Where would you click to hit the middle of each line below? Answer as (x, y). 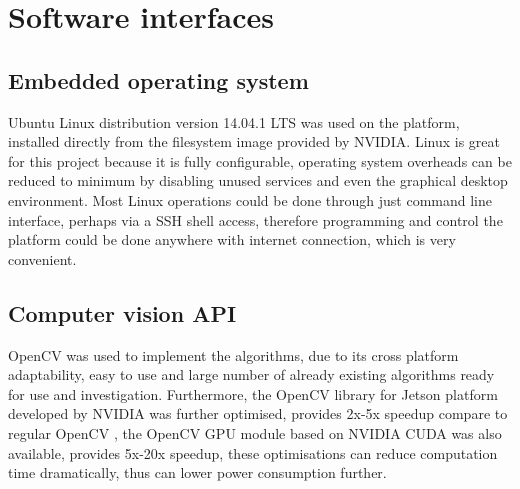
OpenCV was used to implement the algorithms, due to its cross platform (233, 354)
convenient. (42, 258)
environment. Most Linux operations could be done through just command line (250, 199)
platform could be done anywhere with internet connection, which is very (232, 239)
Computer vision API (122, 312)
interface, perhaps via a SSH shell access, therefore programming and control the (255, 219)
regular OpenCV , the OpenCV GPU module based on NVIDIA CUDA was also (255, 432)
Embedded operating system (158, 79)
